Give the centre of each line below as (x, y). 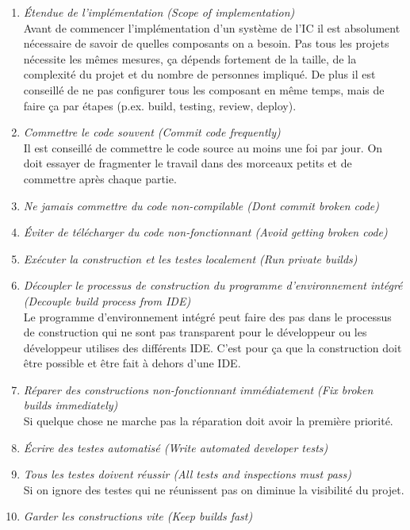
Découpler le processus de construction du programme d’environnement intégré (213, 285)
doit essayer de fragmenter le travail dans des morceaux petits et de (188, 163)
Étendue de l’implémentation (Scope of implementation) (159, 12)
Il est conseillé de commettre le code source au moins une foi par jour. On (203, 147)
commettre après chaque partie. (100, 178)
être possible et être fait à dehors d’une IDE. (132, 363)
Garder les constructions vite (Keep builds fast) (138, 516)
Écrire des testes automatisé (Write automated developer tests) (176, 447)
